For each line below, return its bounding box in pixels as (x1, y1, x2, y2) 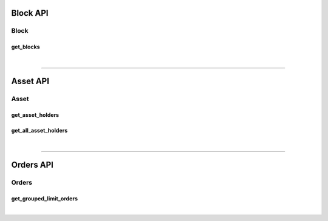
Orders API (11, 160, 54, 170)
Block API (11, 8, 49, 18)
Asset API (11, 76, 50, 87)
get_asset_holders (11, 111, 60, 119)
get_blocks (11, 43, 40, 51)
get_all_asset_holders (11, 127, 68, 134)
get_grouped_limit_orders (11, 195, 78, 202)
